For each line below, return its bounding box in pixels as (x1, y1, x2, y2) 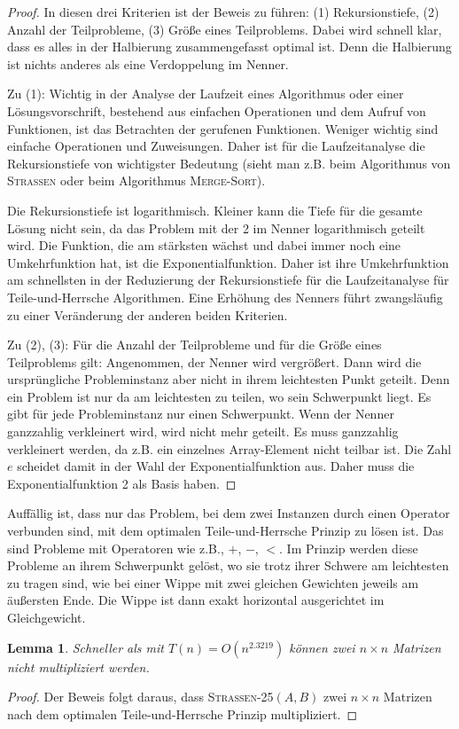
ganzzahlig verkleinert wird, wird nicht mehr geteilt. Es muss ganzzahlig (7, 422, 399, 441)
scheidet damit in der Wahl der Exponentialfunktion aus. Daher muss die (17, 457, 415, 475)
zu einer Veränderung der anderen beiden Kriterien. (7, 305, 288, 324)
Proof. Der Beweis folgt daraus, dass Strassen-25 (7, 687, 274, 706)
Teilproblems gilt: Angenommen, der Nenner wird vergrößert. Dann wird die (7, 352, 422, 371)
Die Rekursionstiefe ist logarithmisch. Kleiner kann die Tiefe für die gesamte (7, 200, 423, 219)
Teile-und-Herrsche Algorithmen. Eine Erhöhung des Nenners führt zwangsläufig (7, 287, 443, 306)
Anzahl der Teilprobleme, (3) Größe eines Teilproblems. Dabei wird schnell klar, (7, 20, 442, 38)
